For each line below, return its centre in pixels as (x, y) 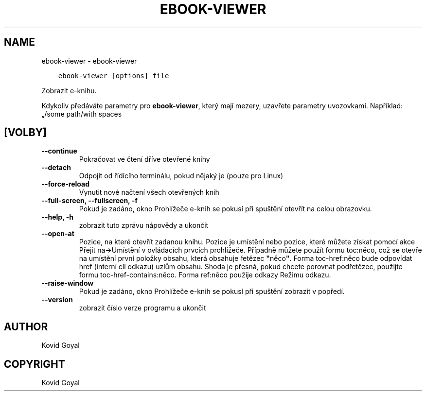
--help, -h (57, 217)
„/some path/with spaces (82, 114)
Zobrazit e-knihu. (69, 90)
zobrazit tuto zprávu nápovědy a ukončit (144, 225)
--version (57, 300)
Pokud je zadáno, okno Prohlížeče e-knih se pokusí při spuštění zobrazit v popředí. (212, 292)
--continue (59, 151)
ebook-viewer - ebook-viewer (89, 61)
